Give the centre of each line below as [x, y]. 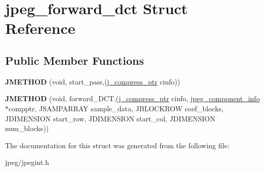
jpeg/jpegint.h [27, 162]
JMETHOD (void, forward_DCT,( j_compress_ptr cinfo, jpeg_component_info [133, 98]
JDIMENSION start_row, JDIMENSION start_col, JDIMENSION [110, 118]
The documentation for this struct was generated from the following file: [117, 145]
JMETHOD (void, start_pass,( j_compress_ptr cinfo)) [93, 81]
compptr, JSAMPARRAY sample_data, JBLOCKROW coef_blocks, [116, 108]
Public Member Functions [74, 60]
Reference [40, 28]
